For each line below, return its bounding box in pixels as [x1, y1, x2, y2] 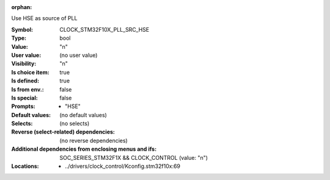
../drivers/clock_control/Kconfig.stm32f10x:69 [65, 162, 180, 170]
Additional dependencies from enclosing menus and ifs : [11, 145, 157, 153]
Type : [11, 34, 27, 42]
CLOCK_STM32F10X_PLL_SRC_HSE [59, 26, 150, 33]
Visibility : [11, 60, 37, 67]
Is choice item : [11, 68, 50, 76]
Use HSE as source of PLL [11, 15, 78, 22]
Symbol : [11, 26, 34, 33]
